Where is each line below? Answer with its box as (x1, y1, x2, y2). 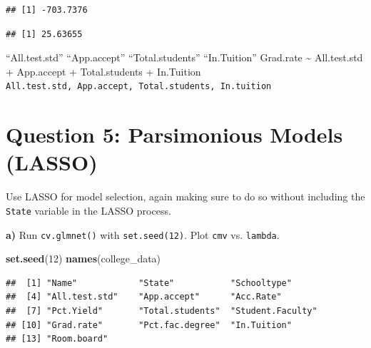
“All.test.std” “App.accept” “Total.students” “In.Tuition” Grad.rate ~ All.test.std (6, 50, 363, 65)
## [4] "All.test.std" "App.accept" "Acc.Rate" (6, 292, 282, 302)
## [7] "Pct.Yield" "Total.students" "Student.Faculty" (6, 306, 317, 317)
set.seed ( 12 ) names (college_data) (6, 251, 161, 266)
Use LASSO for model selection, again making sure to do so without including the (6, 189, 365, 204)
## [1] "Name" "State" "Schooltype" (6, 277, 292, 288)
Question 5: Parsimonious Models (6, 120, 343, 149)
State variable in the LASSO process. (6, 203, 171, 217)
